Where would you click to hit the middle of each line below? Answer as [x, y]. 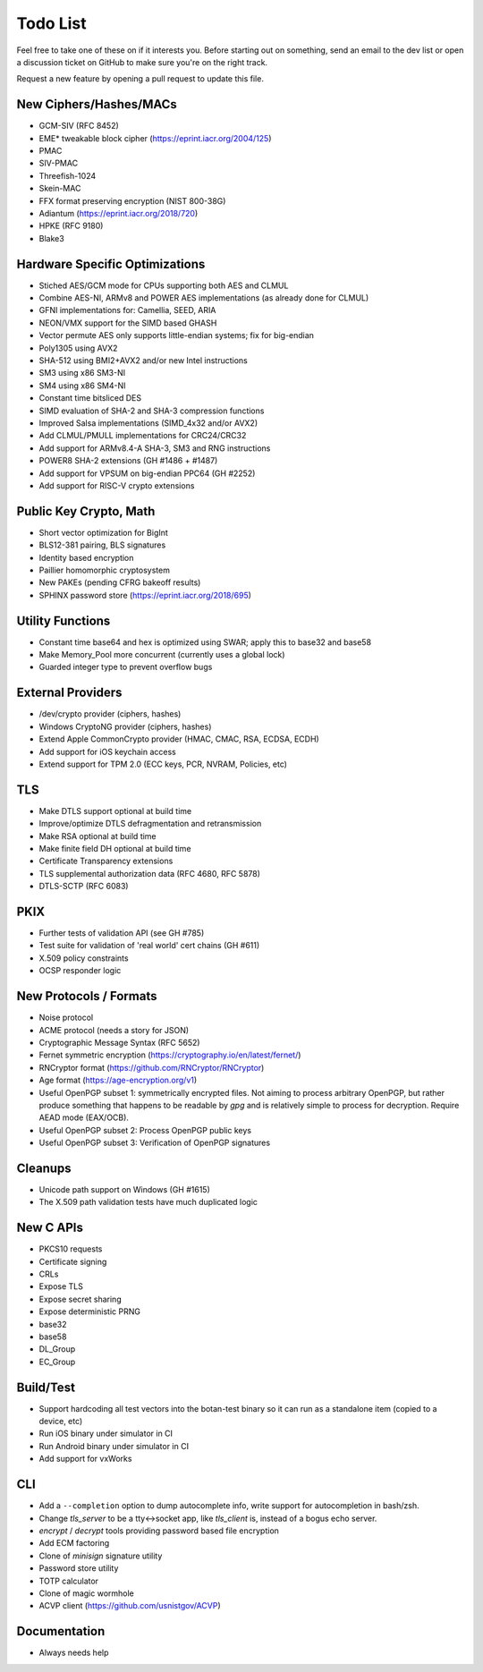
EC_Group [57, 1362]
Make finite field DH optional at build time [115, 849]
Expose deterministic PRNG [89, 1311]
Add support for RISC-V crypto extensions [117, 485]
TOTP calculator [68, 1581]
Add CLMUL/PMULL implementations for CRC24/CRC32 [143, 436]
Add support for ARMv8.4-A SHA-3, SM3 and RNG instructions [155, 448]
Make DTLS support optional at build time [115, 811]
